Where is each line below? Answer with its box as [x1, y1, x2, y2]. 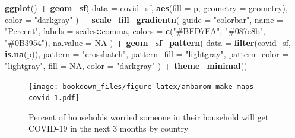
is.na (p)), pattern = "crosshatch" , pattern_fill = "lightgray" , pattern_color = [5, 48, 289, 60]
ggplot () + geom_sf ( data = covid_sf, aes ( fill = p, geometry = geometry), [5, 2, 288, 14]
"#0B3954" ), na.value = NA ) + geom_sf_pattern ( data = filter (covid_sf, [5, 36, 291, 48]
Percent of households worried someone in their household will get [28, 110, 269, 123]
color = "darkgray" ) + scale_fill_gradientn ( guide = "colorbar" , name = [5, 13, 283, 25]
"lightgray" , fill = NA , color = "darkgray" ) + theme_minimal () [5, 59, 248, 71]
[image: [28, 82, 59, 91]
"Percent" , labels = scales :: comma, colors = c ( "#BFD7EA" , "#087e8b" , [5, 25, 265, 37]
